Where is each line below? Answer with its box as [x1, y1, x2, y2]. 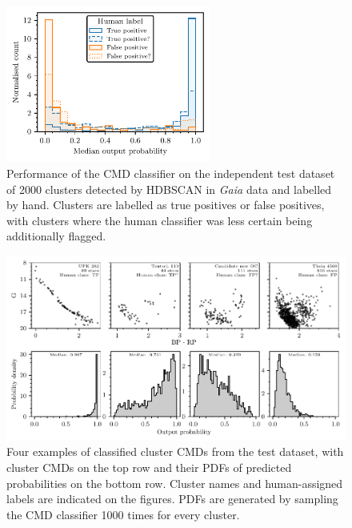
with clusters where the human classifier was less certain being [6, 212, 313, 228]
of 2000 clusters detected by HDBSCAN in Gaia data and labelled [6, 180, 332, 197]
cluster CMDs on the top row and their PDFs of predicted [6, 459, 292, 476]
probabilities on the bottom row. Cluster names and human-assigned [6, 474, 343, 491]
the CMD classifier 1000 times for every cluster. [6, 506, 240, 522]
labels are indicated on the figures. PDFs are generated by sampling [6, 490, 338, 507]
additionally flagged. [6, 228, 106, 244]
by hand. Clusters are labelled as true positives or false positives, [6, 196, 325, 213]
